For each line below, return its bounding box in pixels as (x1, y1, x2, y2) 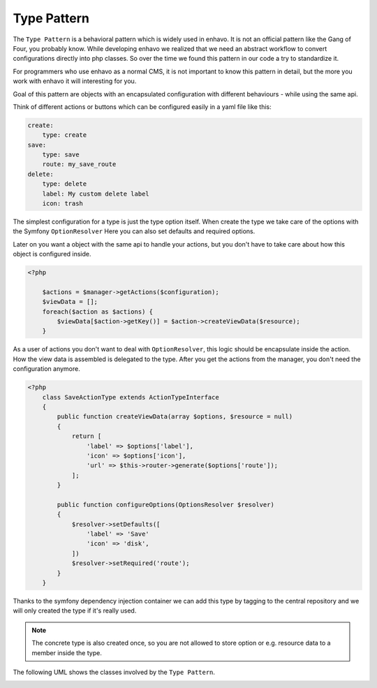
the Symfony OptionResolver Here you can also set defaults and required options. (13, 227, 256, 235)
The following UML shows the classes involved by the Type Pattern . (13, 668, 216, 676)
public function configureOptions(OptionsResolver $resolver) (57, 500, 275, 508)
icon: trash (42, 200, 84, 207)
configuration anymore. (13, 365, 80, 373)
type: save (42, 151, 80, 159)
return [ (71, 432, 102, 440)
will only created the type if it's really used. (13, 606, 137, 615)
